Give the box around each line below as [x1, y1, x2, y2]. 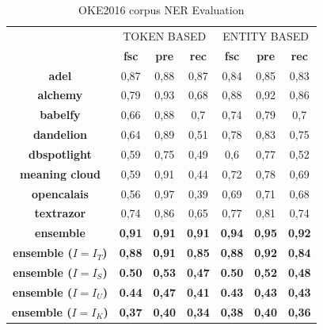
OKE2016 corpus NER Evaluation [78, 2, 245, 17]
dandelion [32, 126, 87, 143]
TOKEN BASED [123, 27, 207, 44]
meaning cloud [19, 165, 101, 182]
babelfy [40, 106, 81, 123]
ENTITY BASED [222, 27, 310, 44]
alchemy [37, 86, 83, 103]
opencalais [31, 185, 89, 201]
